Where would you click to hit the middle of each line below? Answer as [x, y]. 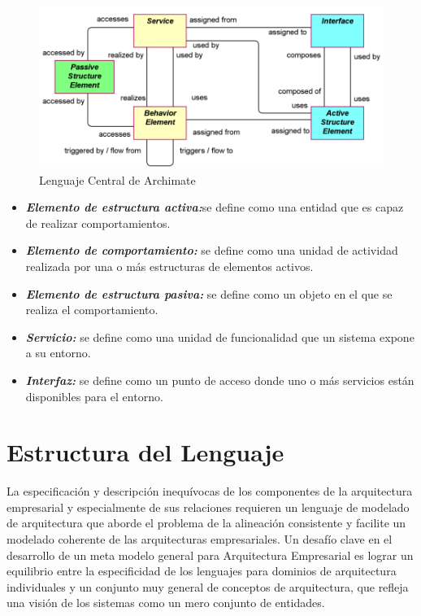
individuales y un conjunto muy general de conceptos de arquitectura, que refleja [208, 586]
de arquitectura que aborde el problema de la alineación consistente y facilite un [206, 523]
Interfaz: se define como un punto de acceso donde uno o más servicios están [220, 380]
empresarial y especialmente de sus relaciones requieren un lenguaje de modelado [208, 507]
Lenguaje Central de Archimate [117, 179]
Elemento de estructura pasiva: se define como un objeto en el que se [209, 293]
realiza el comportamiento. [92, 310]
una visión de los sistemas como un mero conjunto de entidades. [166, 603]
